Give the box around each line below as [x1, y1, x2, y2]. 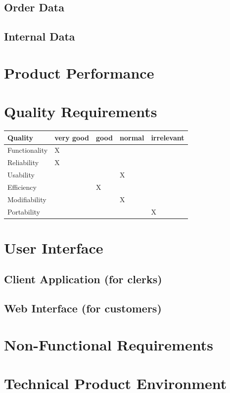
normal [120, 132, 144, 142]
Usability [7, 170, 35, 180]
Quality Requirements [4, 101, 157, 122]
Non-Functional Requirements [4, 334, 213, 354]
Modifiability [7, 194, 46, 204]
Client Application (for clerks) [4, 271, 162, 287]
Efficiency [7, 181, 37, 192]
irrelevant [151, 132, 184, 142]
